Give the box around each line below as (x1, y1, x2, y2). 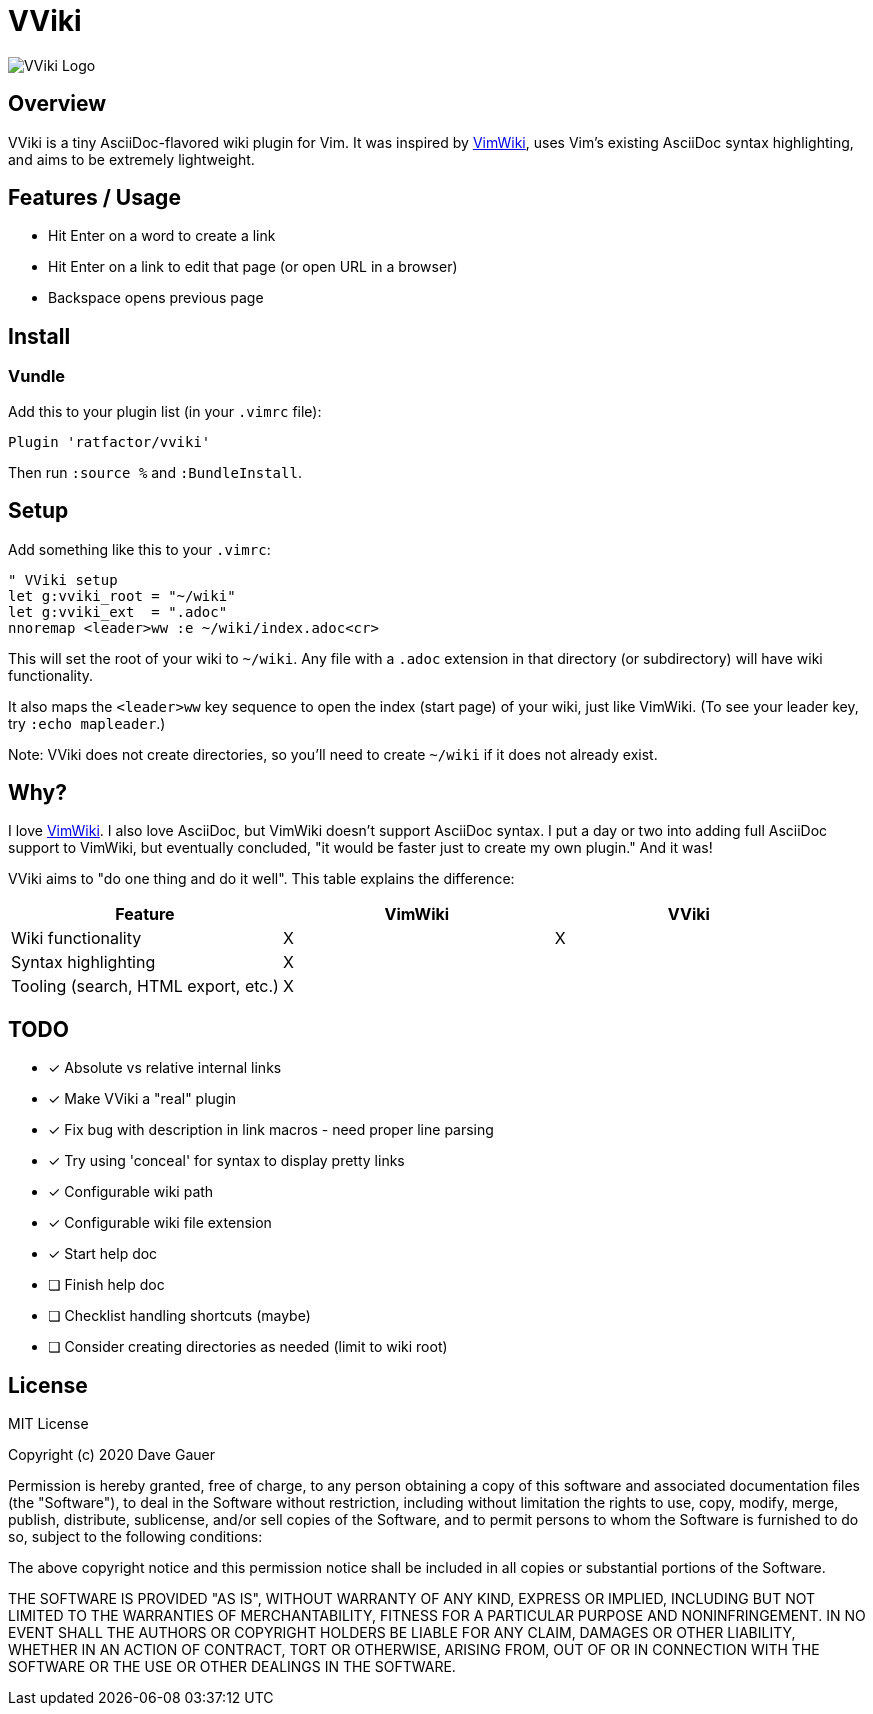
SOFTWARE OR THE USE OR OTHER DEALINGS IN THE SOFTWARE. (8, 1658, 456, 1676)
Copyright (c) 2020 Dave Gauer (8, 1446, 215, 1464)
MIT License (8, 1415, 89, 1433)
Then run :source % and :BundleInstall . (8, 463, 302, 481)
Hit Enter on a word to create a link (48, 227, 276, 245)
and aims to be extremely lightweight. (8, 150, 255, 168)
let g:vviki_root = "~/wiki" (8, 587, 236, 604)
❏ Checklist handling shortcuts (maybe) (48, 1307, 311, 1325)
